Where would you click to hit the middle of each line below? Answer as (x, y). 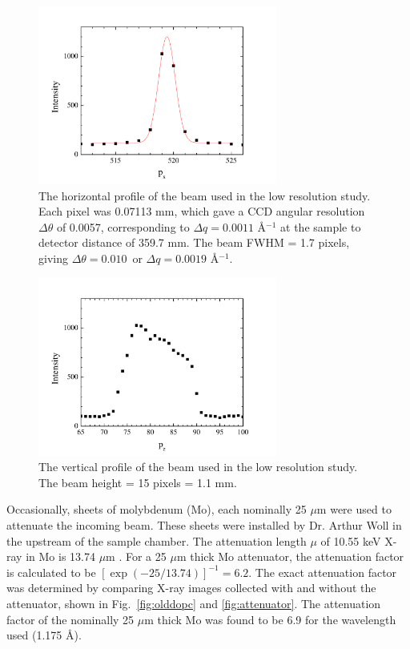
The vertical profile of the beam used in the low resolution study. (198, 467)
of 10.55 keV (351, 540)
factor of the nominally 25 (70, 619)
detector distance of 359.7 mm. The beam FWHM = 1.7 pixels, (194, 242)
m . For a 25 (136, 556)
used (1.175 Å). (44, 635)
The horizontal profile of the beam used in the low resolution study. (205, 195)
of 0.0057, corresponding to (123, 226)
